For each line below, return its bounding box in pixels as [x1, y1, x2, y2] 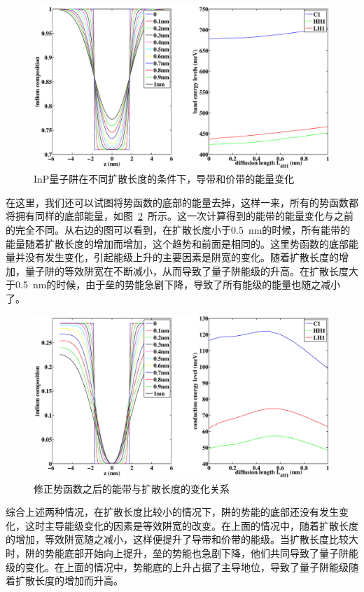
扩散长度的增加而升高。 [15, 573, 123, 588]
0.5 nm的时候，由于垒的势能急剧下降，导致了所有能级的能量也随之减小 [15, 277, 341, 292]
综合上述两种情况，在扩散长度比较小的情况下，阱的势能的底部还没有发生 [6, 505, 339, 519]
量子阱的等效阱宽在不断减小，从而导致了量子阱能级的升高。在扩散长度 [24, 263, 349, 278]
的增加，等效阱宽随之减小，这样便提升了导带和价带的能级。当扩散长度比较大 [6, 532, 358, 547]
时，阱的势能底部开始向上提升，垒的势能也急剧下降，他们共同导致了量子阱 [6, 545, 349, 560]
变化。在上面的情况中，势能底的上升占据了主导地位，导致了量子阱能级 [24, 559, 349, 574]
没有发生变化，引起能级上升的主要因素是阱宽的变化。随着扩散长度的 [24, 250, 339, 265]
